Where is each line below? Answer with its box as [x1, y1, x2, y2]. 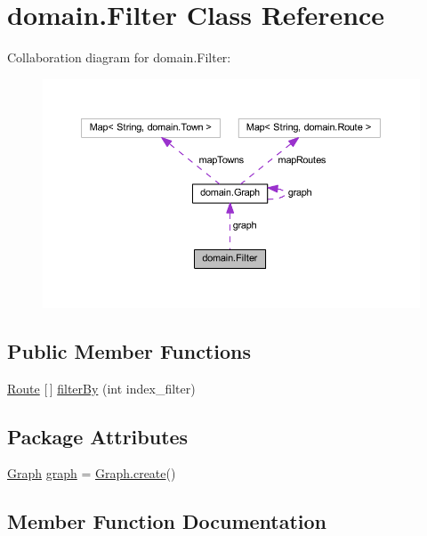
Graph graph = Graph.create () [7, 464, 176, 483]
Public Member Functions [7, 337, 251, 364]
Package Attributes [7, 422, 189, 450]
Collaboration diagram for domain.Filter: [7, 48, 231, 67]
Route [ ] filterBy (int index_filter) [7, 378, 196, 397]
